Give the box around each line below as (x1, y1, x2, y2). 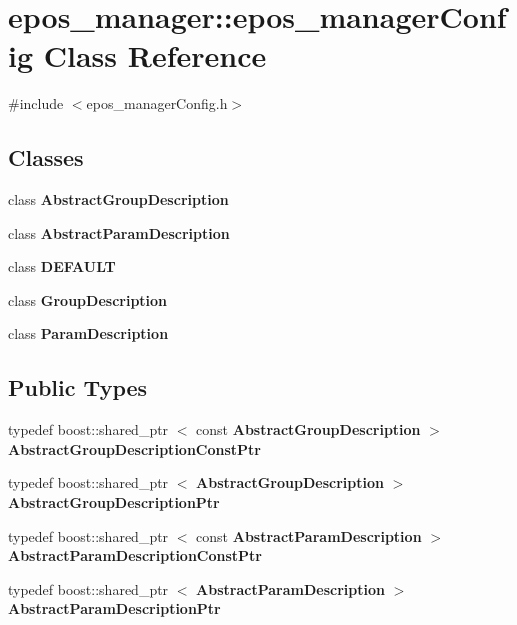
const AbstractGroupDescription (196, 419, 421, 440)
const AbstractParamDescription (196, 525, 422, 546)
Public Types (8, 372, 148, 403)
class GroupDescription (8, 289, 168, 310)
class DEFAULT (8, 256, 116, 277)
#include (8, 93, 64, 114)
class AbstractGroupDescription (8, 189, 229, 210)
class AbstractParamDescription (8, 222, 230, 243)
